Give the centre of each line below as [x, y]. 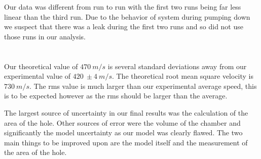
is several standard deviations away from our [177, 66]
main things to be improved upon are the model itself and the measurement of [126, 142]
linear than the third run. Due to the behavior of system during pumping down [127, 16]
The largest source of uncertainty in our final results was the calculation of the [126, 112]
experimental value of [38, 76]
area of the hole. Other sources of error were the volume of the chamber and [122, 122]
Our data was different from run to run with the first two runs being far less [123, 7]
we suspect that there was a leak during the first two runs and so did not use [124, 26]
